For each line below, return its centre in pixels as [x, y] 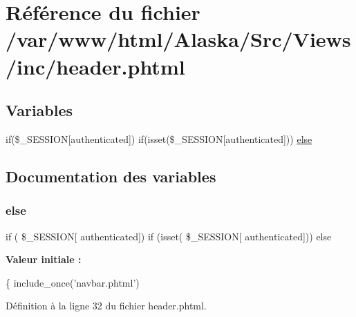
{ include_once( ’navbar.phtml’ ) [73, 282]
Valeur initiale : [44, 259]
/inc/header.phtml [95, 66]
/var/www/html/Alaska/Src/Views [178, 39]
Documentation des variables [111, 176]
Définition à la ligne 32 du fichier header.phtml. [106, 306]
